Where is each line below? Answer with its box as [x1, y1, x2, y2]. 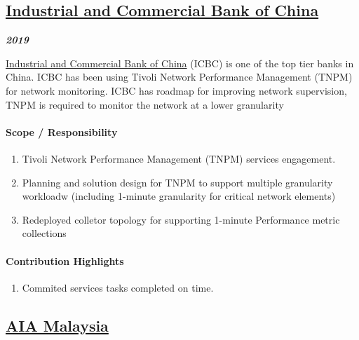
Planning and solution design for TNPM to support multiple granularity [22, 175, 333, 189]
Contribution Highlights [6, 253, 124, 268]
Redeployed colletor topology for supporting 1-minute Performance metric [22, 212, 340, 226]
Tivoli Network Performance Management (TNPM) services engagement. [22, 151, 336, 165]
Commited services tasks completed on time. [22, 280, 214, 294]
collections [22, 226, 67, 240]
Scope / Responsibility [6, 124, 118, 139]
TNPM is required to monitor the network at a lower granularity [6, 97, 284, 111]
